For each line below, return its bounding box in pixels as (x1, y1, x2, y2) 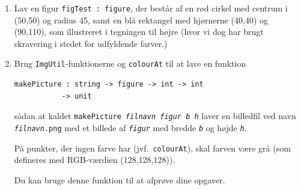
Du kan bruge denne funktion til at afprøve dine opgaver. (14, 173, 225, 186)
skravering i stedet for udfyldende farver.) (14, 37, 168, 49)
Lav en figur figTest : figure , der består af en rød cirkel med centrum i (14, 2, 288, 14)
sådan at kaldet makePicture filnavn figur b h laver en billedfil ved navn (14, 109, 296, 122)
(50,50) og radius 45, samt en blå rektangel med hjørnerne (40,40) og (14, 13, 269, 26)
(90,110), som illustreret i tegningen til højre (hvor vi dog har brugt (14, 25, 264, 38)
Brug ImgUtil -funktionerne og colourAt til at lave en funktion (14, 57, 246, 70)
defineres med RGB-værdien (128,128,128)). (14, 153, 175, 166)
